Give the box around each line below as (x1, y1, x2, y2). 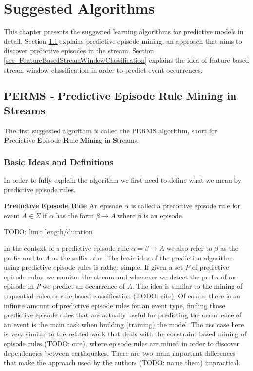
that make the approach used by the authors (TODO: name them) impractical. (4, 357, 241, 368)
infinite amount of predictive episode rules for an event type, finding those (4, 300, 225, 310)
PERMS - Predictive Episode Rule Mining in (4, 88, 237, 103)
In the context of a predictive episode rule (4, 243, 129, 253)
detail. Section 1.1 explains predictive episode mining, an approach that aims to (4, 36, 242, 46)
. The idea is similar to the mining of (132, 281, 243, 291)
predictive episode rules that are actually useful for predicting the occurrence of (4, 310, 242, 320)
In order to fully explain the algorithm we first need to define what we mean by (4, 175, 242, 185)
